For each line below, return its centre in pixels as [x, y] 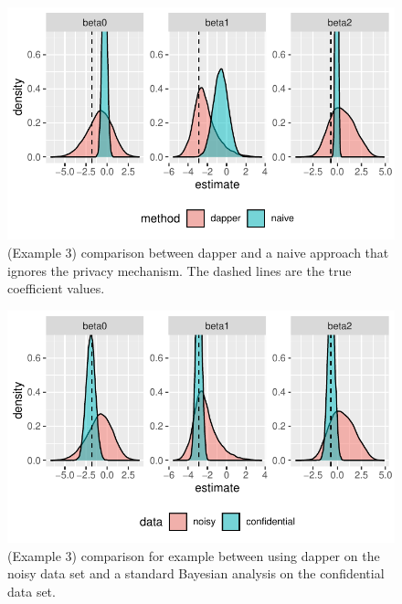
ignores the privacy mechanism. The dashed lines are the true [180, 270]
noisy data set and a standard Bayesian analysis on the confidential [196, 573]
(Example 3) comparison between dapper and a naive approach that [198, 252]
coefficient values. [56, 288]
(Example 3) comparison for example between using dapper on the [194, 555]
